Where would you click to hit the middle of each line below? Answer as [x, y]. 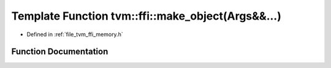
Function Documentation [60, 52]
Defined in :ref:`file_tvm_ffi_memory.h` [75, 34]
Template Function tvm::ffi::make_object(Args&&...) [146, 16]
